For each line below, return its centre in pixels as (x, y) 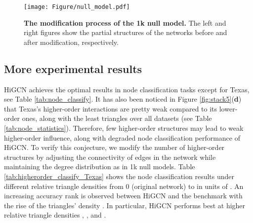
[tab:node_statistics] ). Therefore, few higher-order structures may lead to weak (124, 128)
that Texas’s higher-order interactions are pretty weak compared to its (111, 108)
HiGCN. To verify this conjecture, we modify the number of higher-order (114, 147)
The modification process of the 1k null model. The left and (125, 22)
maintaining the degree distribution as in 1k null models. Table (100, 167)
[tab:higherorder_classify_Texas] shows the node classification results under (119, 176)
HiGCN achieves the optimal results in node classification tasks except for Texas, (127, 89)
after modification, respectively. (71, 42)
